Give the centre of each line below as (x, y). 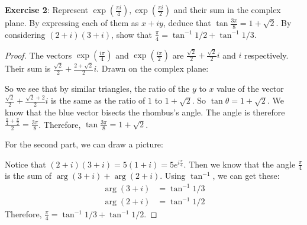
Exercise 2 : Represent (47, 9)
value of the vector (250, 88)
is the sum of (28, 176)
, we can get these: (246, 176)
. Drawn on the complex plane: (153, 68)
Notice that (25, 164)
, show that (132, 34)
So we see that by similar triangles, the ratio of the (97, 88)
